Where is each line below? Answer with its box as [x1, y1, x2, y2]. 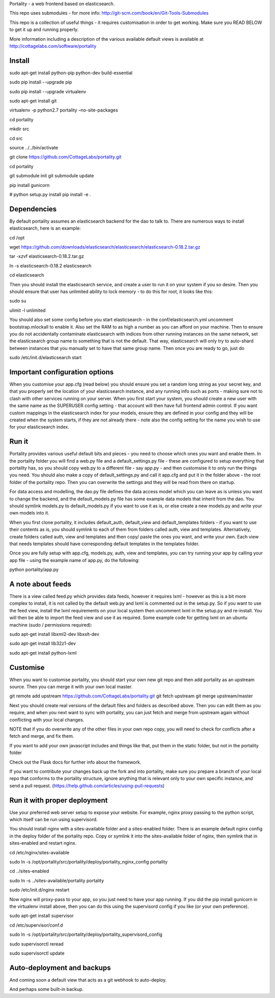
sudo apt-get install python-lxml [9, 650, 77, 656]
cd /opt [9, 234, 25, 240]
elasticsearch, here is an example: [9, 225, 81, 231]
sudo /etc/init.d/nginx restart [9, 887, 70, 893]
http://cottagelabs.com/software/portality [9, 43, 97, 49]
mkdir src [9, 126, 30, 132]
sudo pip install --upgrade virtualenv [9, 88, 87, 94]
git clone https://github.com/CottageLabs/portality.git [9, 154, 122, 160]
